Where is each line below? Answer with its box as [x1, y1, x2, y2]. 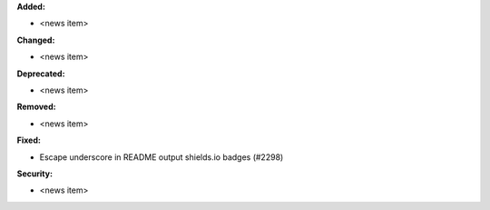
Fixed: [16, 135, 41, 145]
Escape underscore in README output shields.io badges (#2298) [39, 151, 284, 163]
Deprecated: [16, 68, 65, 79]
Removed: [16, 101, 56, 113]
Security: [16, 168, 54, 179]
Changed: [16, 35, 55, 45]
